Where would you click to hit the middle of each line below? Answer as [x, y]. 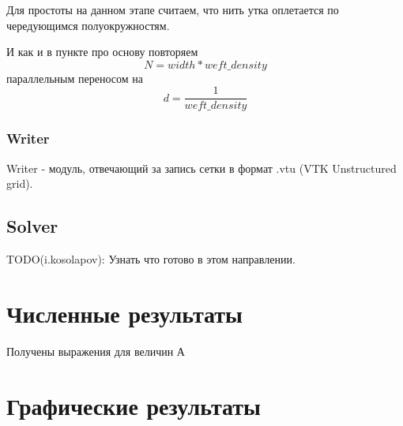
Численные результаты [124, 313]
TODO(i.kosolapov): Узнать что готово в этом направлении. [151, 259]
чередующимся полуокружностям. [88, 25]
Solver [32, 226]
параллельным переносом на [75, 78]
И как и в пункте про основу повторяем [102, 52]
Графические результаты [134, 405]
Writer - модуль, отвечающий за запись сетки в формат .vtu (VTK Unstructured [201, 168]
